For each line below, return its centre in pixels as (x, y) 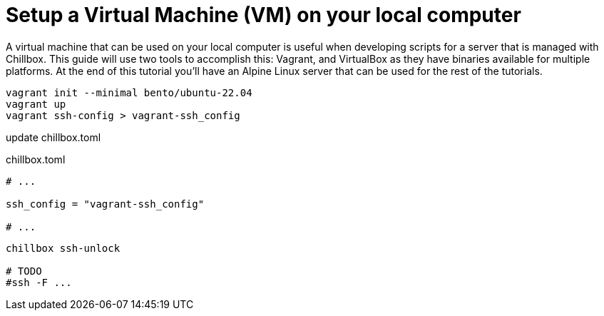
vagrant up (36, 104)
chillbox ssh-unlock (63, 248)
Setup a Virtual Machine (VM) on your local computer (263, 15)
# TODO (24, 271)
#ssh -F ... (39, 282)
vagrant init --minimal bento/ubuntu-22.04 (129, 92)
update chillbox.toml (53, 137)
